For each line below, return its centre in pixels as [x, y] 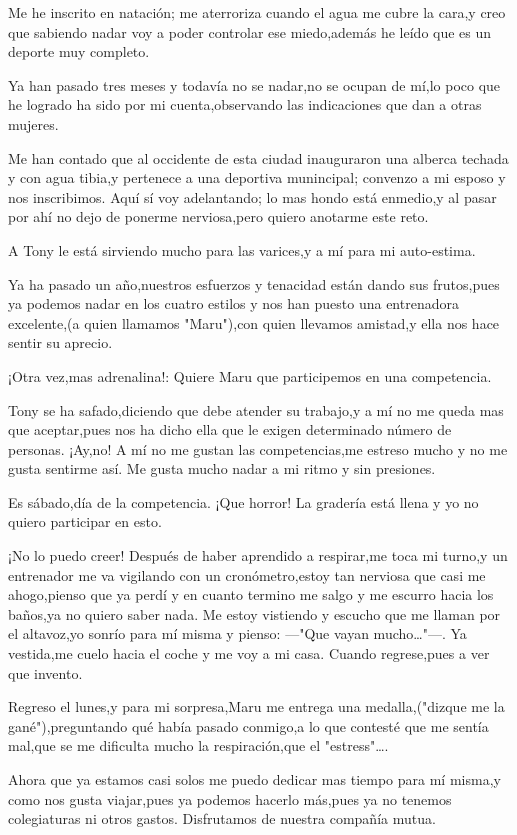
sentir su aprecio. [60, 342]
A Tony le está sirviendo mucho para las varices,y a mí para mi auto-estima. [242, 249]
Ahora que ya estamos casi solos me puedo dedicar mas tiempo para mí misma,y [254, 779]
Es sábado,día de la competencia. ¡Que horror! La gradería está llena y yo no [243, 501]
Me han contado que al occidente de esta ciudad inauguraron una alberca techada [258, 157]
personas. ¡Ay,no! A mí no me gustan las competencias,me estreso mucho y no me [258, 448]
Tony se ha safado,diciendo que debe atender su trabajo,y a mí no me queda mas [256, 409]
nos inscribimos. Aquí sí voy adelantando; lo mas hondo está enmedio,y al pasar [252, 196]
